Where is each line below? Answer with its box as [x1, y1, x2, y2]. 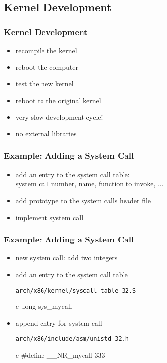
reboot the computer [15, 61, 78, 72]
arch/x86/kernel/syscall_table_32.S [15, 287, 136, 294]
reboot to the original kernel [15, 95, 101, 105]
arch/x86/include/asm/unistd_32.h [15, 335, 129, 343]
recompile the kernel [15, 45, 77, 55]
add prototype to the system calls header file [15, 195, 151, 205]
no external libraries [15, 128, 77, 138]
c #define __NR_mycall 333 [15, 350, 105, 360]
